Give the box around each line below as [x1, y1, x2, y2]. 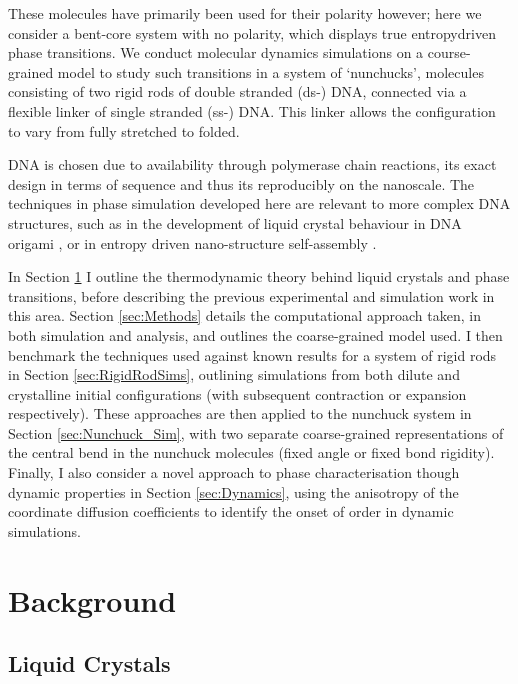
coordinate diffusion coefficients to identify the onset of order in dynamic [8, 501, 454, 522]
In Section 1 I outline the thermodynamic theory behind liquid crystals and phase [8, 266, 510, 287]
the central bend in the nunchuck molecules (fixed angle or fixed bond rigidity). [8, 442, 495, 463]
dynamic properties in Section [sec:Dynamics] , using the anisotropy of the [8, 481, 459, 502]
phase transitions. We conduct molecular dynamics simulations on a [8, 42, 424, 63]
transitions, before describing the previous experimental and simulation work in [8, 285, 495, 306]
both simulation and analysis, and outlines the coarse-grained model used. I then [8, 324, 503, 345]
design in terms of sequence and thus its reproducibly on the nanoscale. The [8, 173, 475, 194]
